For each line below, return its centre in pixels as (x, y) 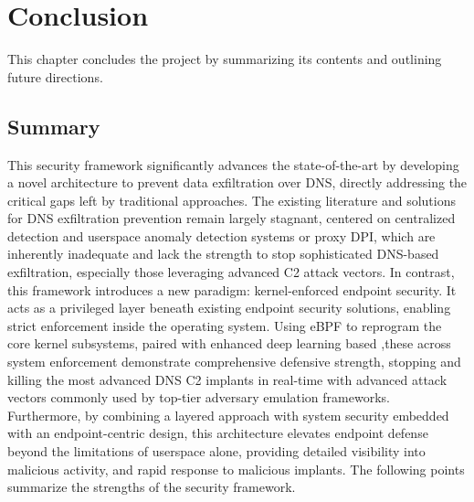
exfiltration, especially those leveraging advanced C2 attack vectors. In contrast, (231, 272)
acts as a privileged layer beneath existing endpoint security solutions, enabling (229, 308)
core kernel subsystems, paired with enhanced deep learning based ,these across (229, 343)
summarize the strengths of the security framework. (152, 487)
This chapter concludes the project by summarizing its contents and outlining (225, 59)
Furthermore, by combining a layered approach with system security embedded (228, 415)
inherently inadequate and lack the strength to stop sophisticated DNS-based (223, 254)
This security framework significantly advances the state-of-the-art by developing (233, 164)
